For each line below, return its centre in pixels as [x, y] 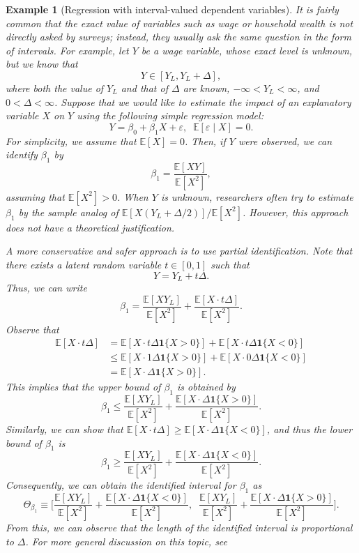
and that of [144, 88]
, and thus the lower [310, 429]
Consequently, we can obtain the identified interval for [121, 485]
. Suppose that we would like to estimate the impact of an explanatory [203, 101]
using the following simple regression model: [170, 115]
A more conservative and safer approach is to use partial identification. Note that [179, 251]
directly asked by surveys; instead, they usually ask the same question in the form [178, 37]
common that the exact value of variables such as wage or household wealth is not [179, 23]
